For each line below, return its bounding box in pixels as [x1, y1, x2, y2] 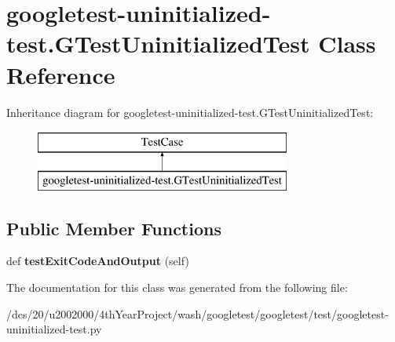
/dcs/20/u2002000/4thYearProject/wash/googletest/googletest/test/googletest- [6, 305, 389, 322]
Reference [6, 58, 115, 90]
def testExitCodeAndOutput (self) [6, 253, 189, 269]
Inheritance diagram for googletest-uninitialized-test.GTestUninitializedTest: [6, 104, 374, 120]
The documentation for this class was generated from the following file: [6, 279, 348, 296]
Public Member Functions [6, 216, 221, 240]
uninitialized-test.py [6, 321, 102, 337]
